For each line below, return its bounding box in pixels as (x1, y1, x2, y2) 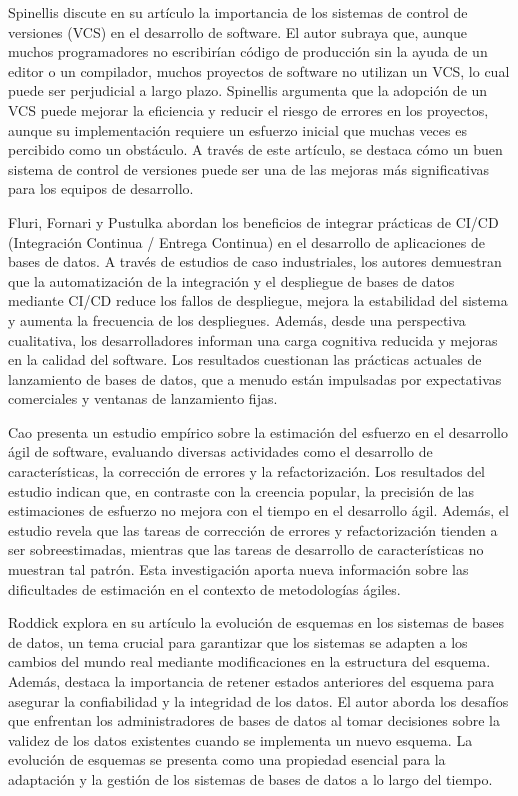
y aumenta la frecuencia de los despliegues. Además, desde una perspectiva (8, 309, 466, 330)
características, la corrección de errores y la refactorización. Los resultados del (8, 461, 485, 482)
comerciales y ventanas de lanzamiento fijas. (8, 388, 278, 409)
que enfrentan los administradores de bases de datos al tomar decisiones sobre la (8, 710, 501, 731)
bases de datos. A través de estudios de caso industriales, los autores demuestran (8, 251, 502, 272)
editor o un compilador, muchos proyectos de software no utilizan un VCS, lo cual (8, 60, 510, 81)
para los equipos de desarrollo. (8, 178, 194, 199)
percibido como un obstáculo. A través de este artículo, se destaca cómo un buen (8, 139, 503, 160)
